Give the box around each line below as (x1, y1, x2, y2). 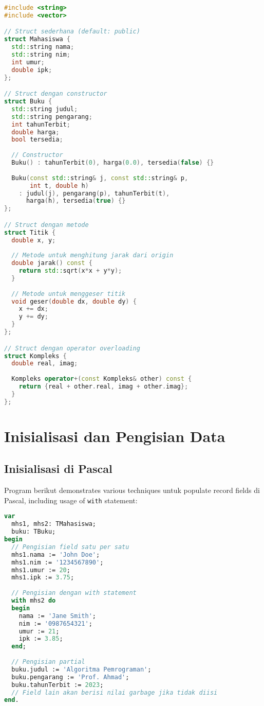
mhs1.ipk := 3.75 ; (11, 574, 74, 581)
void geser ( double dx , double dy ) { (11, 297, 137, 305)
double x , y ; (11, 236, 56, 244)
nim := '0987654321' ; (18, 620, 92, 627)
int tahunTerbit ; (11, 120, 70, 128)
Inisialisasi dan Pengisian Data (4, 425, 225, 446)
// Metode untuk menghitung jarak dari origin (11, 252, 174, 259)
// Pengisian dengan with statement (11, 589, 137, 597)
